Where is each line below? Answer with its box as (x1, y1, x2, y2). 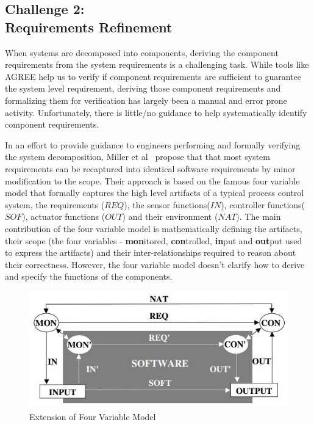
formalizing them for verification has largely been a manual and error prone (5, 93, 287, 106)
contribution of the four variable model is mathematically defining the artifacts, (5, 222, 302, 234)
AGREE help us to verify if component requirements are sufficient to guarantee (5, 70, 302, 82)
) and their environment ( (122, 210, 218, 223)
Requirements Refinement (5, 17, 173, 36)
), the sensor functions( (124, 198, 210, 211)
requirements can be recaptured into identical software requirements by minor (5, 162, 296, 175)
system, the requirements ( (5, 198, 105, 211)
